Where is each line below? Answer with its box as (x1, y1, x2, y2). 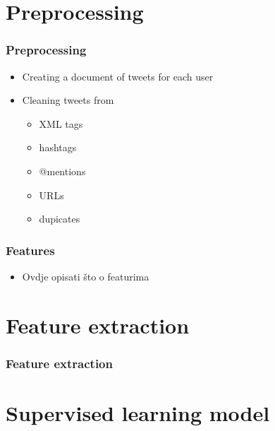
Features (6, 241, 55, 259)
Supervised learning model (6, 398, 270, 427)
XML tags (39, 116, 83, 131)
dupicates (39, 211, 80, 226)
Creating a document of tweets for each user (22, 69, 214, 83)
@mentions (39, 163, 86, 178)
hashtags (39, 140, 77, 155)
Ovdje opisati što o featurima (22, 268, 149, 283)
